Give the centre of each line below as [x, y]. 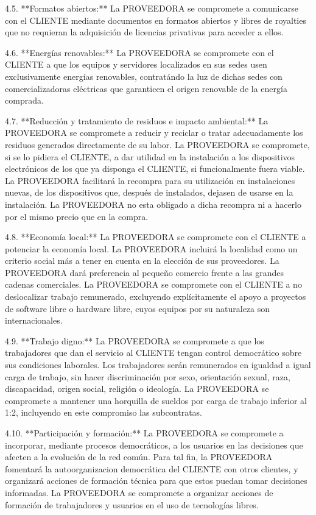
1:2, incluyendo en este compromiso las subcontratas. [104, 412]
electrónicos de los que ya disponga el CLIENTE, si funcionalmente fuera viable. [155, 169]
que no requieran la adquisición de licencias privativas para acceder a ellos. [144, 32]
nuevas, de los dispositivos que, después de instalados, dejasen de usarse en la [149, 192]
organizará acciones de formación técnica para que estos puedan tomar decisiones [156, 481]
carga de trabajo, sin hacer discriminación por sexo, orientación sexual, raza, [148, 376]
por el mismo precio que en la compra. [77, 216]
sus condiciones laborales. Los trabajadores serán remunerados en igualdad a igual [158, 365]
